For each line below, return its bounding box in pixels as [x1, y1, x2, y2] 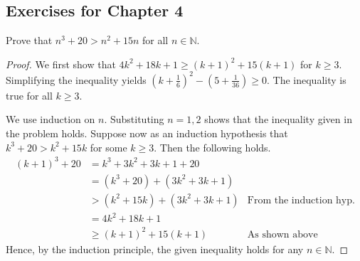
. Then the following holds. [154, 139, 271, 154]
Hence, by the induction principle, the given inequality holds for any [6, 241, 304, 256]
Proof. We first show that [6, 56, 116, 71]
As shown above [247, 229, 318, 240]
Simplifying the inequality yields [6, 72, 147, 87]
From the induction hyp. [247, 195, 355, 206]
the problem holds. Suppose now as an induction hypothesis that [6, 126, 288, 141]
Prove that [6, 33, 53, 48]
